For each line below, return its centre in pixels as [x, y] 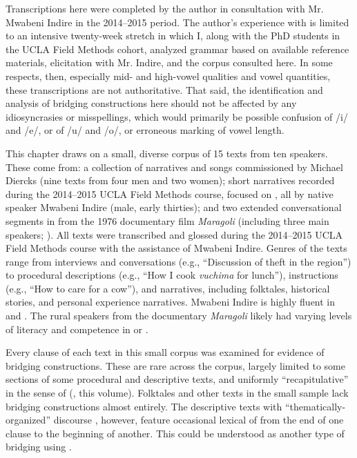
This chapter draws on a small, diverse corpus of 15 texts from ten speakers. [167, 153]
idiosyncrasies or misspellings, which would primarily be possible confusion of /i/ [177, 116]
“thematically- [315, 406]
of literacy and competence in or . [77, 329]
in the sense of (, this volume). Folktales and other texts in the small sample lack [177, 393]
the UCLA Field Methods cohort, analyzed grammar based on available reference [177, 49]
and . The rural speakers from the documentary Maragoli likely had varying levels [179, 316]
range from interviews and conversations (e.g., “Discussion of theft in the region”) [178, 261]
